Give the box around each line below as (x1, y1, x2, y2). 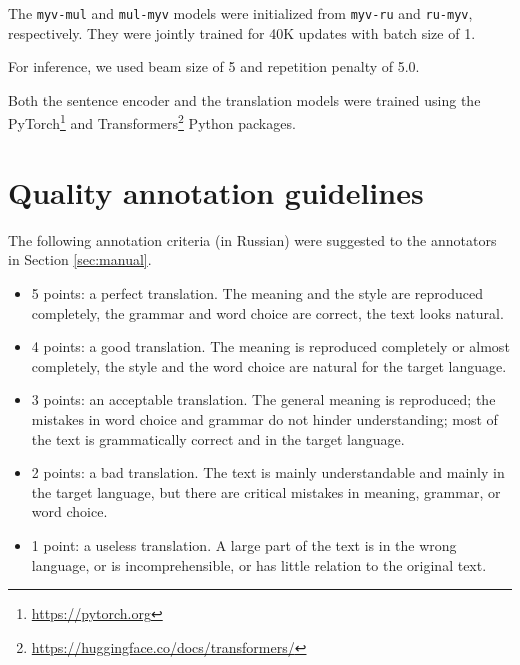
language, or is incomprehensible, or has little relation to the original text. (31, 554, 487, 575)
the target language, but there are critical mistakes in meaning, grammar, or (31, 481, 501, 502)
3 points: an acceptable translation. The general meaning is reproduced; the (31, 389, 496, 410)
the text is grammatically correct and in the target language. (31, 428, 405, 449)
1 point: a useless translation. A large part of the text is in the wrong (31, 534, 457, 555)
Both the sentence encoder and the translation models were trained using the (8, 89, 481, 110)
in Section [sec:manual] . (8, 249, 152, 270)
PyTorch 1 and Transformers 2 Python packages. (8, 110, 296, 134)
